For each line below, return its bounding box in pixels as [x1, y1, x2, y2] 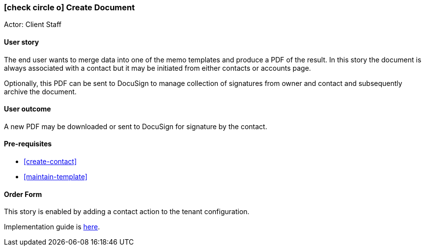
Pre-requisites [4, 139, 52, 148]
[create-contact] [24, 157, 77, 166]
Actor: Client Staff [4, 20, 62, 29]
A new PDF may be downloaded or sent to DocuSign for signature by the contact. [4, 122, 267, 131]
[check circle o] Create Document [4, 2, 135, 12]
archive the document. [4, 87, 77, 96]
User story [4, 37, 39, 46]
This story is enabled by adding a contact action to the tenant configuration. [4, 207, 250, 216]
